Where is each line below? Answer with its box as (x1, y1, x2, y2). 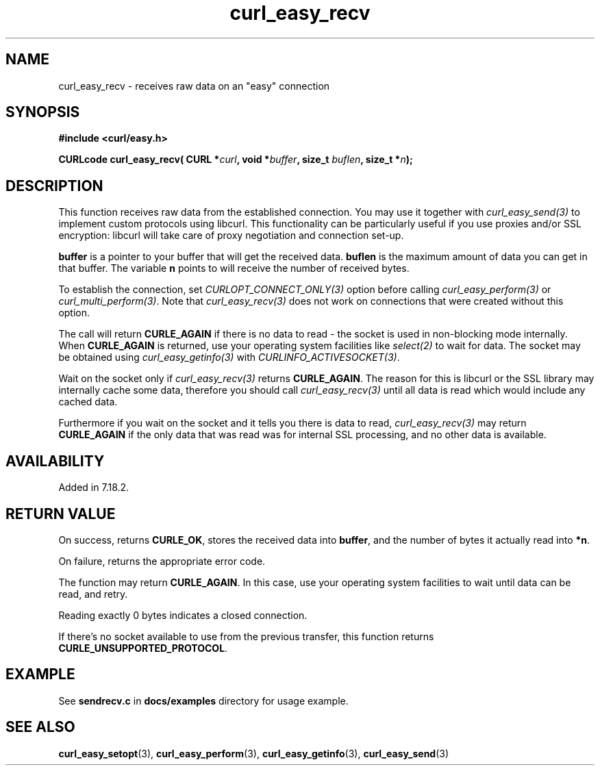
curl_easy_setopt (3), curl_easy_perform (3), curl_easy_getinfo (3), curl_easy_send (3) (58, 747, 449, 759)
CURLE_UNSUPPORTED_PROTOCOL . (58, 642, 228, 654)
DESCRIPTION (5, 177, 103, 194)
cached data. (58, 396, 118, 408)
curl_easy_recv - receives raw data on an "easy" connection (58, 79, 330, 92)
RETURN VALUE (5, 505, 116, 522)
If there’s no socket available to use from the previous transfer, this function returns (58, 630, 434, 642)
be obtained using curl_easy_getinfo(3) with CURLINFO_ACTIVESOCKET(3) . (58, 351, 400, 364)
